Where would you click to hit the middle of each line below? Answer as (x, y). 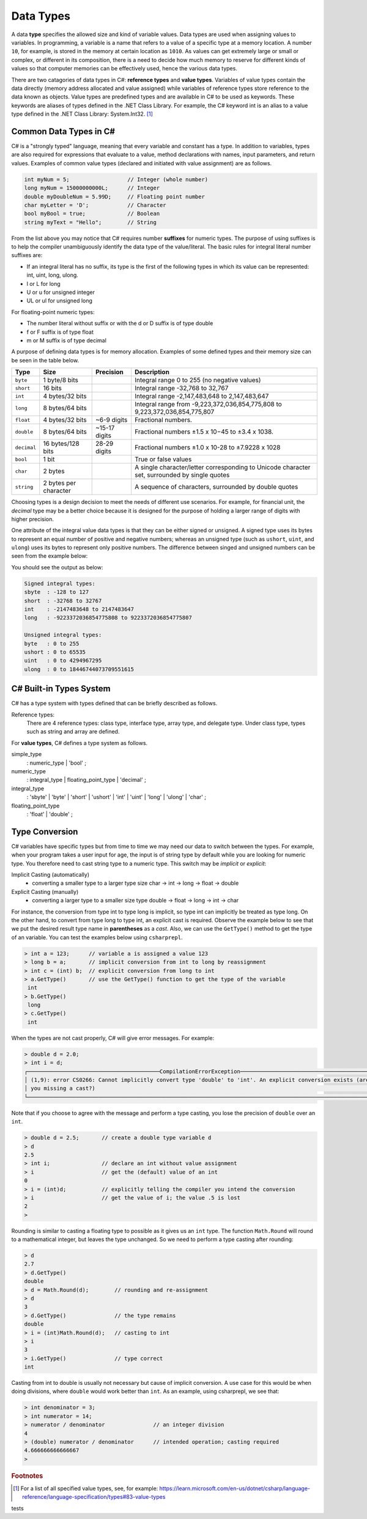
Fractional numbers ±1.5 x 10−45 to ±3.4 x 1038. (204, 432)
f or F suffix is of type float (60, 332)
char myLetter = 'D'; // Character (95, 205)
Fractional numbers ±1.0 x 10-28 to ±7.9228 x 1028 (208, 448)
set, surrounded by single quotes (182, 475)
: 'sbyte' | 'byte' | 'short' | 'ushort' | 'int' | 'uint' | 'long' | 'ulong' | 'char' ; (116, 797)
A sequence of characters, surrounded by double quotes (217, 487)
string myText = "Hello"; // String (91, 222)
